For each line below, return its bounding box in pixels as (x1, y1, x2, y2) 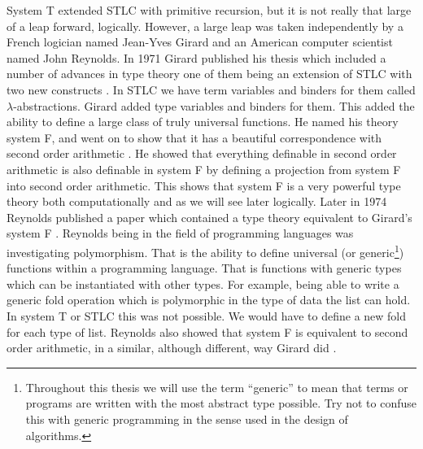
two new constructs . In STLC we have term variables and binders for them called (7, 81, 416, 98)
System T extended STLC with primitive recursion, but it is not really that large (7, 2, 412, 18)
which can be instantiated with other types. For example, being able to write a (7, 275, 399, 292)
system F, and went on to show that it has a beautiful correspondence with (7, 129, 382, 146)
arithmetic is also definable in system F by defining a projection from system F (7, 160, 401, 177)
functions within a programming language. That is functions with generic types (7, 259, 402, 277)
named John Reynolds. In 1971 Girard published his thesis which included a (7, 49, 386, 66)
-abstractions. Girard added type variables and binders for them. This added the (13, 97, 415, 114)
